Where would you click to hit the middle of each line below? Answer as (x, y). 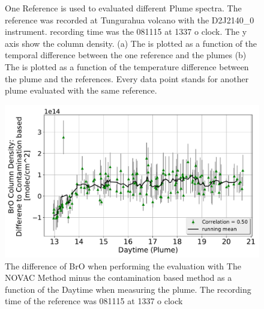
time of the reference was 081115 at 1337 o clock (94, 301)
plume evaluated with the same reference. (81, 90)
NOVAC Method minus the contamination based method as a (118, 277)
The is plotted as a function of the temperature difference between (127, 66)
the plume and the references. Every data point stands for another (127, 78)
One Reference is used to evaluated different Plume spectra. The (123, 8)
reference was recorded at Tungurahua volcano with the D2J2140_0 (130, 19)
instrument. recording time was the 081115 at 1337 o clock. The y (126, 31)
